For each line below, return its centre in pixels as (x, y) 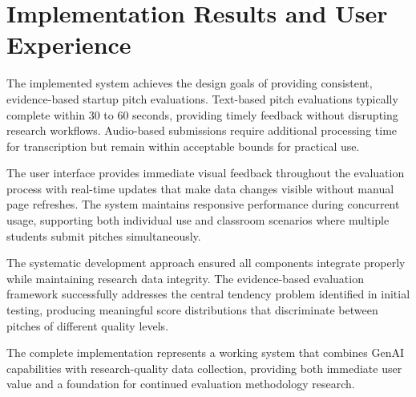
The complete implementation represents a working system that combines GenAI (205, 352)
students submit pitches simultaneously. (104, 235)
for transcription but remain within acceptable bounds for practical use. (183, 146)
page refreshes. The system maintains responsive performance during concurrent (203, 204)
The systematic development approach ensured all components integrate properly (206, 263)
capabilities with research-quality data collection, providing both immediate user (204, 368)
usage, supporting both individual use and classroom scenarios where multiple (198, 220)
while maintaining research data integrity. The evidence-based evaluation (185, 278)
